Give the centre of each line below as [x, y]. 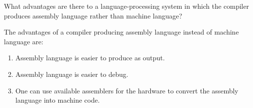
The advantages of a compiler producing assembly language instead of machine [121, 32]
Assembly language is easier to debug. [72, 74]
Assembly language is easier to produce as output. [90, 58]
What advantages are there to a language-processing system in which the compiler [126, 6]
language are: [24, 41]
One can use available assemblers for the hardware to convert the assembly [127, 90]
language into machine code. [57, 100]
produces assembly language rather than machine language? [93, 15]
